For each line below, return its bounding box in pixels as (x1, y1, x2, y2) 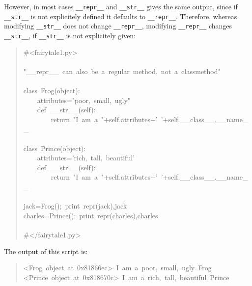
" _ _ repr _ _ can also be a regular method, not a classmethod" (23, 66, 221, 76)
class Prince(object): (23, 143, 86, 153)
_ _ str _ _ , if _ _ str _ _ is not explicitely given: (4, 30, 136, 40)
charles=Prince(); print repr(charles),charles (23, 210, 158, 220)
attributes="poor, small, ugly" (37, 95, 131, 105)
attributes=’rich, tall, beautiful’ (37, 153, 135, 163)
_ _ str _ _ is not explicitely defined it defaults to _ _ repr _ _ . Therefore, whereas (4, 11, 237, 21)
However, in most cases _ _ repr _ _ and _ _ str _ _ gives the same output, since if (4, 1, 238, 11)
